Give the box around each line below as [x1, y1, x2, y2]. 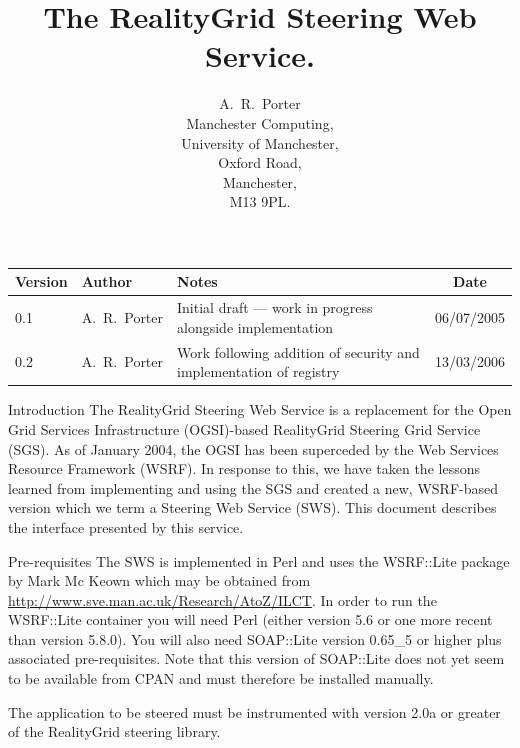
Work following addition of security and [177, 341, 420, 362]
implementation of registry [177, 361, 340, 382]
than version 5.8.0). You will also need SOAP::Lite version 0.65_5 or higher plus [8, 628, 502, 649]
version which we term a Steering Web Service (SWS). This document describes [8, 497, 497, 518]
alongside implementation [177, 316, 334, 337]
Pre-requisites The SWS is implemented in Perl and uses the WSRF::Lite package [8, 550, 510, 571]
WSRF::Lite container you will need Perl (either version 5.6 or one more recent [8, 609, 493, 630]
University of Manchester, [181, 132, 339, 153]
